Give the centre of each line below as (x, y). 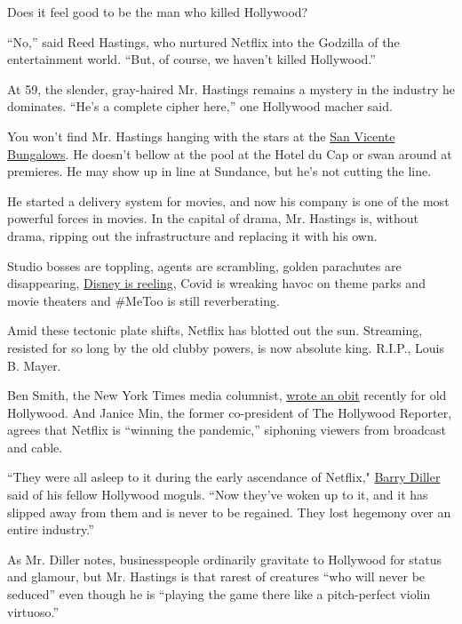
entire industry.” (51, 529)
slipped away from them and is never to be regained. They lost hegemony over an (229, 512)
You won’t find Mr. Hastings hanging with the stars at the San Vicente (201, 136)
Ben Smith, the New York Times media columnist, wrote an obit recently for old (227, 395)
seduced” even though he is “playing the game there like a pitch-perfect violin (219, 594)
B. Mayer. (34, 365)
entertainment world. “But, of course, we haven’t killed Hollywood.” (191, 59)
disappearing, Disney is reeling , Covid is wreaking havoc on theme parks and (216, 283)
